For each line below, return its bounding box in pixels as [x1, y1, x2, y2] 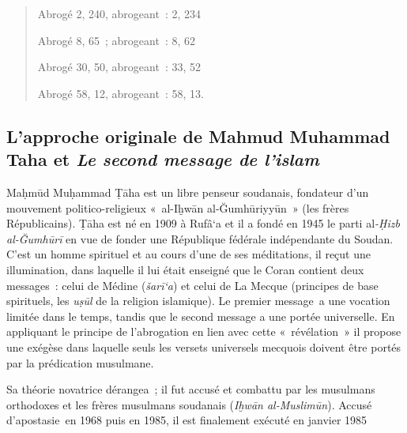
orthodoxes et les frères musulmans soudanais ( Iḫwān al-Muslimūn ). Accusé [6, 396, 372, 412]
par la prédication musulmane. [6, 354, 154, 371]
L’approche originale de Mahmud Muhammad [6, 123, 390, 148]
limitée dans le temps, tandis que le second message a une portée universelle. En [6, 307, 395, 324]
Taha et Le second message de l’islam [6, 147, 319, 171]
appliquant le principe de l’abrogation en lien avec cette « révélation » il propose [6, 323, 401, 340]
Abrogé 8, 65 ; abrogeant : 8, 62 [37, 32, 195, 48]
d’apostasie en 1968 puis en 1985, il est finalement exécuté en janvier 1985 [6, 412, 367, 428]
